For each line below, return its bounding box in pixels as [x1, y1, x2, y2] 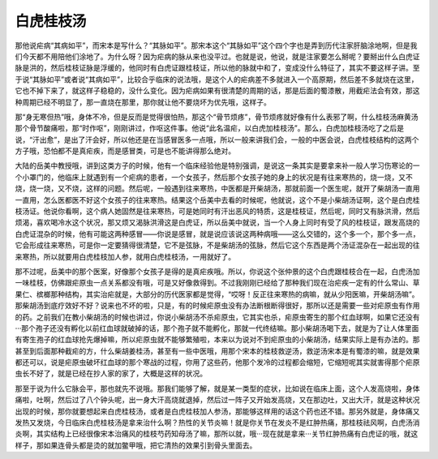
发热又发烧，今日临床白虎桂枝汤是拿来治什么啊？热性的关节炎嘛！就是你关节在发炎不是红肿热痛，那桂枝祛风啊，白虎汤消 [15, 418, 420, 427]
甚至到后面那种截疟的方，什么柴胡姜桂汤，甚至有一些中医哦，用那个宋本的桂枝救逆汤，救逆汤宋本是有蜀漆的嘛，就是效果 [15, 345, 420, 356]
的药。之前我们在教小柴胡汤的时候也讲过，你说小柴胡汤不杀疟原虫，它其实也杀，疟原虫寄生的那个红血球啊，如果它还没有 [15, 312, 420, 322]
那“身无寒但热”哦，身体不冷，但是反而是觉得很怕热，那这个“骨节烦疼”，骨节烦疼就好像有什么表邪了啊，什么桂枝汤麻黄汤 [15, 112, 419, 122]
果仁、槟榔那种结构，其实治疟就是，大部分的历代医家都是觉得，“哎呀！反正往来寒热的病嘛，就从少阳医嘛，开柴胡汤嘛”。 [15, 289, 419, 299]
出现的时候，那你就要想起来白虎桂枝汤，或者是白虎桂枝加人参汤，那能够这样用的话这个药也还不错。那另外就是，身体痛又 [15, 406, 420, 416]
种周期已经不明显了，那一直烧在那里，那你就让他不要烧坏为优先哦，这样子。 [15, 97, 271, 107]
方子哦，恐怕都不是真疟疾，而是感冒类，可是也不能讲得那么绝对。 [15, 146, 235, 156]
